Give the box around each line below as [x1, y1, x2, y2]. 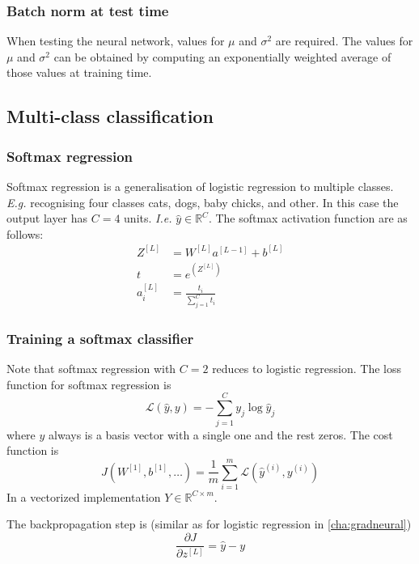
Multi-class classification [6, 104, 214, 129]
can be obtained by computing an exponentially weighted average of [53, 48, 391, 65]
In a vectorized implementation [6, 488, 161, 505]
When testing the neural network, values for [6, 32, 225, 49]
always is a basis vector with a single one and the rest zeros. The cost [49, 426, 393, 443]
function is [6, 442, 59, 459]
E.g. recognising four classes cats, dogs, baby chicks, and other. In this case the [6, 193, 399, 210]
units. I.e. [124, 210, 172, 227]
